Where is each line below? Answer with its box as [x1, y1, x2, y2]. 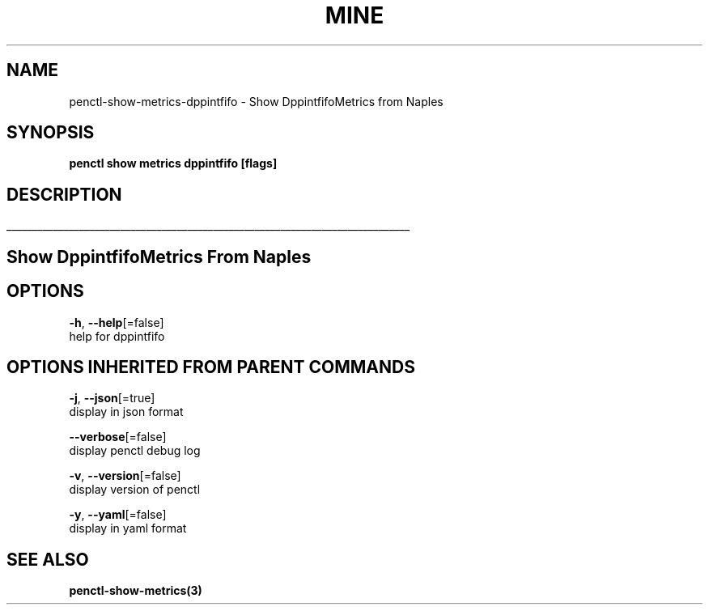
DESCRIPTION [6, 184, 122, 205]
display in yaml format [69, 521, 187, 536]
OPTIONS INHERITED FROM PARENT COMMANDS [6, 356, 415, 377]
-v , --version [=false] [69, 469, 181, 483]
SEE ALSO [6, 549, 89, 570]
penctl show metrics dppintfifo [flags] [69, 156, 278, 171]
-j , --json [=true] [69, 391, 155, 405]
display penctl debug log [69, 443, 201, 458]
